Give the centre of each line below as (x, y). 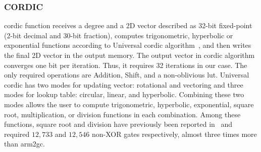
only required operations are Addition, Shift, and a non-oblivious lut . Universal (127, 75)
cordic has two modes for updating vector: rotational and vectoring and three (124, 84)
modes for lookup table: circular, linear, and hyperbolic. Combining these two (124, 94)
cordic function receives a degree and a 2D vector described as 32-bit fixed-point (128, 25)
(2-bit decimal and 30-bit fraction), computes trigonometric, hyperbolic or (119, 35)
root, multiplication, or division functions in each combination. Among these (122, 114)
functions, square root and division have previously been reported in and (118, 124)
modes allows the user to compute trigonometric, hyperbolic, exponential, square (129, 104)
